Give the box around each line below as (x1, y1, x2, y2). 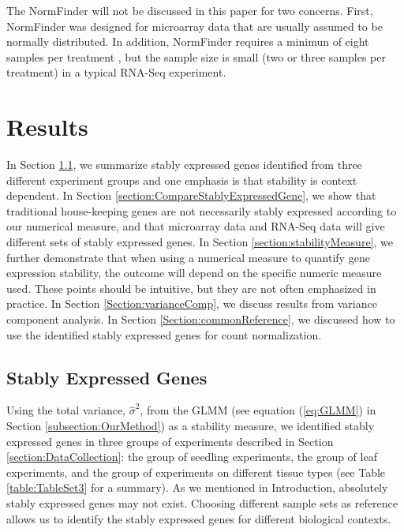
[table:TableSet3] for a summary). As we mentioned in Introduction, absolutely (6, 479, 388, 496)
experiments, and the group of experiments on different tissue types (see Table (6, 463, 386, 480)
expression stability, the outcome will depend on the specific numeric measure (6, 264, 382, 281)
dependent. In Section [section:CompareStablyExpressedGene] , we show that (6, 187, 376, 204)
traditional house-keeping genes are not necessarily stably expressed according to (6, 202, 397, 219)
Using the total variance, (6, 402, 126, 418)
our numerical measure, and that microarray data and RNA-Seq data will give (6, 218, 385, 234)
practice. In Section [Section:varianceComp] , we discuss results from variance (6, 295, 377, 312)
